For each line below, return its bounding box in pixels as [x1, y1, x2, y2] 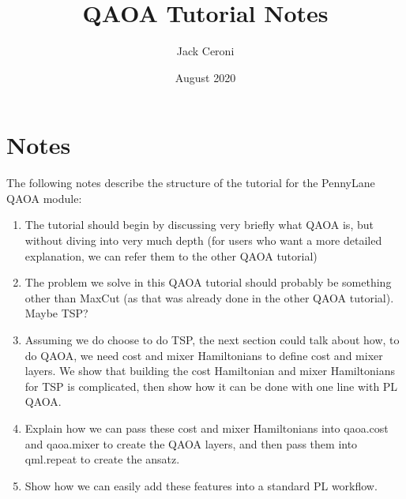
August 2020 [175, 69, 236, 85]
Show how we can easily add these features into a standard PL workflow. [24, 477, 378, 493]
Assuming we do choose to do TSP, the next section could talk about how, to [24, 332, 400, 347]
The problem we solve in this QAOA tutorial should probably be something [24, 274, 392, 291]
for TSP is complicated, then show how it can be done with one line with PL [24, 377, 398, 394]
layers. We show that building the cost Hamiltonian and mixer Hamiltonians [24, 362, 396, 379]
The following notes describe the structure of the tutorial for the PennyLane [6, 174, 375, 191]
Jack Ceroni [176, 43, 235, 59]
